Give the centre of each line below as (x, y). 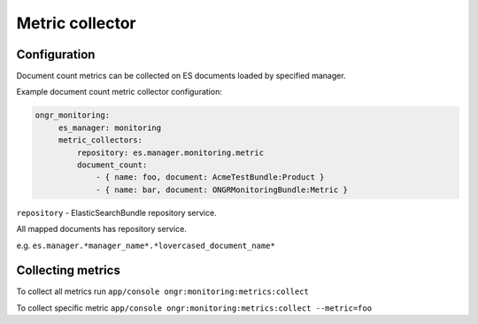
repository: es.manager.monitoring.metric (170, 152)
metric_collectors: (100, 140)
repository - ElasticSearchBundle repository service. (116, 212)
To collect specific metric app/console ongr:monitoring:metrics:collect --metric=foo (194, 308)
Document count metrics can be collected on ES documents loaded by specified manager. (181, 76)
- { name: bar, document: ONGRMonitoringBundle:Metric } (222, 189)
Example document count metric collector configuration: (119, 92)
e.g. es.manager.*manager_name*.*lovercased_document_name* (146, 245)
